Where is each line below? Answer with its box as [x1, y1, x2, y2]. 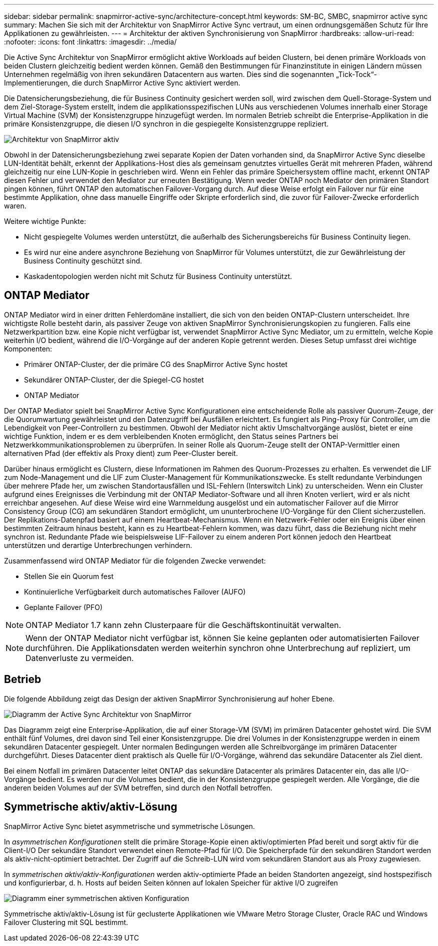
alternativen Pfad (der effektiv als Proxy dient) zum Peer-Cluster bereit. [4, 448, 238, 457]
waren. [4, 201, 26, 210]
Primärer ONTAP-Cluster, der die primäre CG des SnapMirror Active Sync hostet [24, 359, 287, 368]
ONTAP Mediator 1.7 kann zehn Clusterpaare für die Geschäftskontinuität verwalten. [25, 619, 341, 630]
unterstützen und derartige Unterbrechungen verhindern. [4, 540, 192, 549]
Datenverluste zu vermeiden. [25, 652, 134, 663]
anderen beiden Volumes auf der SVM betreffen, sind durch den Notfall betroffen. [4, 783, 272, 792]
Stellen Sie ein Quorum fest [24, 571, 114, 580]
